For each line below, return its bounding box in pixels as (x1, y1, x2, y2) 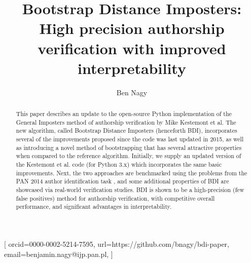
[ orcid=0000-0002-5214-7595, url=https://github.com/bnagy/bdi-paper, (4, 238, 229, 249)
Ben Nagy (116, 87, 148, 97)
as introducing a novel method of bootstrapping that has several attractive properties (16, 143, 242, 152)
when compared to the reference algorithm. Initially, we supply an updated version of (16, 152, 241, 160)
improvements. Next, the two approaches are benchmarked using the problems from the (16, 168, 247, 177)
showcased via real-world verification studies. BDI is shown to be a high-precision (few (16, 185, 244, 194)
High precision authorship (39, 18, 225, 39)
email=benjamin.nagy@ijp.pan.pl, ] (4, 248, 113, 259)
